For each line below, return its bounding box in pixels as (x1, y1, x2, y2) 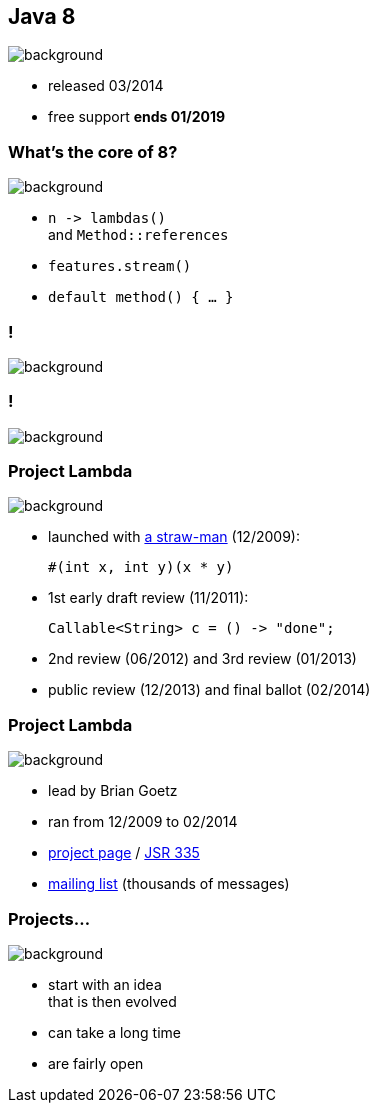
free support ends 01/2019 (48, 108, 226, 126)
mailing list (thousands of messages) (48, 875, 290, 893)
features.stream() (48, 258, 192, 275)
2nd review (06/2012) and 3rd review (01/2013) (48, 650, 357, 668)
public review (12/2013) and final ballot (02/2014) (48, 681, 371, 699)
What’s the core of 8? (8, 141, 178, 162)
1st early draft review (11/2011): (48, 589, 249, 607)
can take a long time (48, 1023, 181, 1041)
